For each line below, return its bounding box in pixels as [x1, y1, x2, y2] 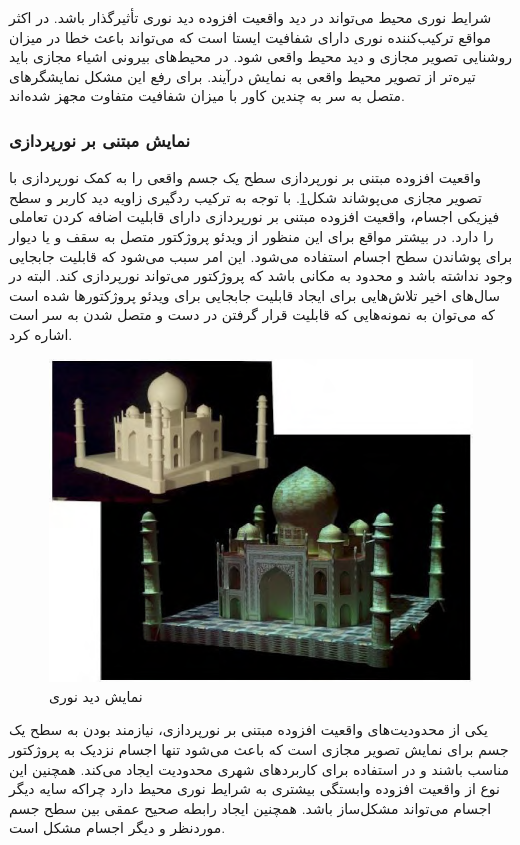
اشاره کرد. [9, 323, 73, 344]
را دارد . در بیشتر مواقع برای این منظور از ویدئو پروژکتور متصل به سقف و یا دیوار [9, 225, 494, 246]
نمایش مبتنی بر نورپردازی [9, 127, 191, 152]
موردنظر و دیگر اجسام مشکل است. [9, 817, 226, 838]
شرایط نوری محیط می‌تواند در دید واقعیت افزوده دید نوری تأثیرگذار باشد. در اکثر [9, 7, 492, 27]
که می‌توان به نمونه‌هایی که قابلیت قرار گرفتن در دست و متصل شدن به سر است [9, 304, 496, 325]
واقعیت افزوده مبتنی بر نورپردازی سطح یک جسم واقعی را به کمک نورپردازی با [9, 167, 481, 188]
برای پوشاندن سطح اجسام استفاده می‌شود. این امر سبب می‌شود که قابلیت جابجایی [9, 245, 513, 266]
